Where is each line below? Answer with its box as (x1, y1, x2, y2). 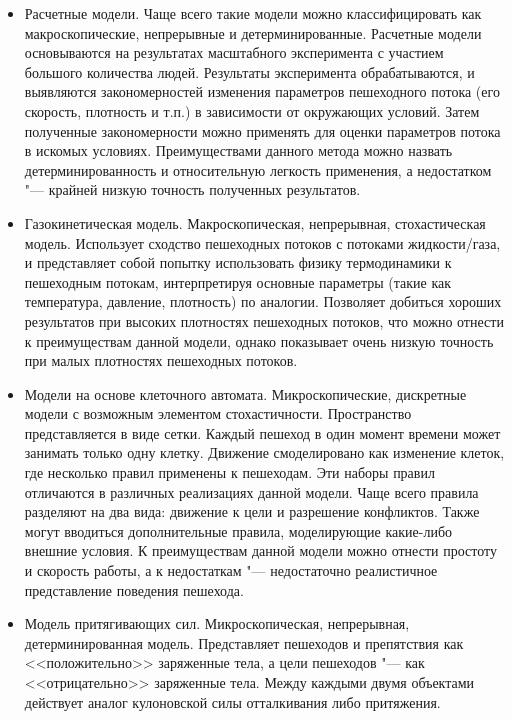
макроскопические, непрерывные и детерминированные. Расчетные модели (24, 22, 482, 43)
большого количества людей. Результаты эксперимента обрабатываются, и (24, 61, 475, 82)
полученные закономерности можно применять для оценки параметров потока (24, 120, 501, 141)
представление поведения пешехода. (24, 579, 244, 600)
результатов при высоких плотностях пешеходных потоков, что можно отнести (24, 310, 504, 331)
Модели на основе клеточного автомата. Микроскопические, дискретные (24, 383, 467, 404)
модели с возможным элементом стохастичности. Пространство (24, 403, 412, 424)
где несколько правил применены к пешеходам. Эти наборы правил (24, 462, 435, 483)
